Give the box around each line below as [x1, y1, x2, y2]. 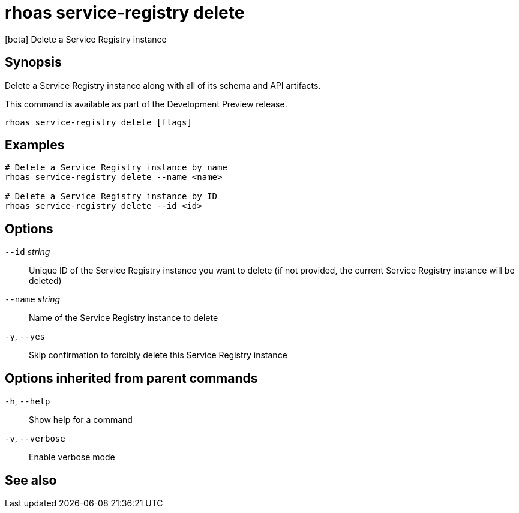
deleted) [29, 275, 62, 286]
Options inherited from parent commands [5, 370, 258, 386]
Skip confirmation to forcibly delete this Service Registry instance [29, 350, 287, 361]
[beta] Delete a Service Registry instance [5, 34, 167, 44]
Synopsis [5, 55, 62, 70]
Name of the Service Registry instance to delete [29, 313, 218, 323]
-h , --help [5, 396, 50, 407]
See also [5, 472, 57, 488]
